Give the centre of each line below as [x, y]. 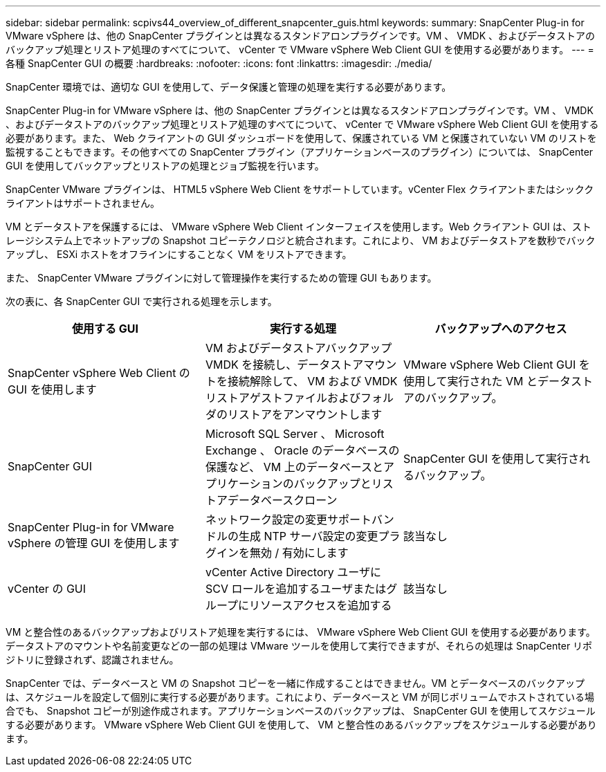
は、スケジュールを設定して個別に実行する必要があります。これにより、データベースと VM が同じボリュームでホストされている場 [300, 697]
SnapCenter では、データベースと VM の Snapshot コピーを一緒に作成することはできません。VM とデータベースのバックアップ [295, 683]
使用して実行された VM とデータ [487, 381]
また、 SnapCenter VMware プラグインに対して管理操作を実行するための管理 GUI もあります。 [221, 278]
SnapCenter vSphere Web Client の [99, 373]
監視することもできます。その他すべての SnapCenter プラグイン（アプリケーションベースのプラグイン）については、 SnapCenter [300, 152]
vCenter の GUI [47, 589]
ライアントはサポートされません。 [83, 203]
